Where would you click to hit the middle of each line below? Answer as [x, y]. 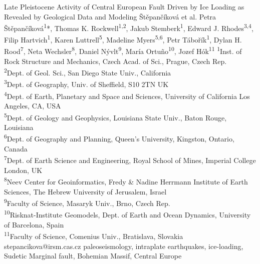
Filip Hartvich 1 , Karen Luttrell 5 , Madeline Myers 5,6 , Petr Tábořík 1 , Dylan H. [123, 39]
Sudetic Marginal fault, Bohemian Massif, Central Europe [93, 256]
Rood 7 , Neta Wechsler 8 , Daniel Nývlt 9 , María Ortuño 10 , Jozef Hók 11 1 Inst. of [123, 50]
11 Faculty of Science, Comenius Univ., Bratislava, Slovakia [94, 235]
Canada [16, 148]
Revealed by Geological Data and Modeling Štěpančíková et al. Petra [110, 16]
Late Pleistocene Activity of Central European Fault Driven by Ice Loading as [124, 6]
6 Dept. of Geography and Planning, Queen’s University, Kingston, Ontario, [119, 138]
